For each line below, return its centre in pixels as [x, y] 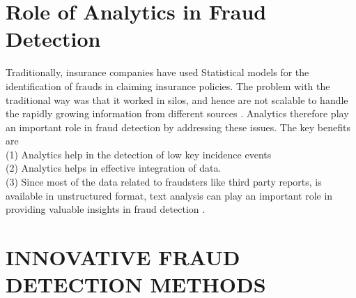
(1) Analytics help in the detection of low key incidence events [139, 154]
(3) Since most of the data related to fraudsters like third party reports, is [164, 182]
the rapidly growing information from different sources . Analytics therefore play [177, 113]
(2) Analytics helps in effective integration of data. [114, 168]
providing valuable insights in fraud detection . [106, 209]
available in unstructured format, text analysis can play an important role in [169, 195]
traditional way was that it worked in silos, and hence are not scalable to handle [177, 99]
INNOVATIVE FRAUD [123, 257]
